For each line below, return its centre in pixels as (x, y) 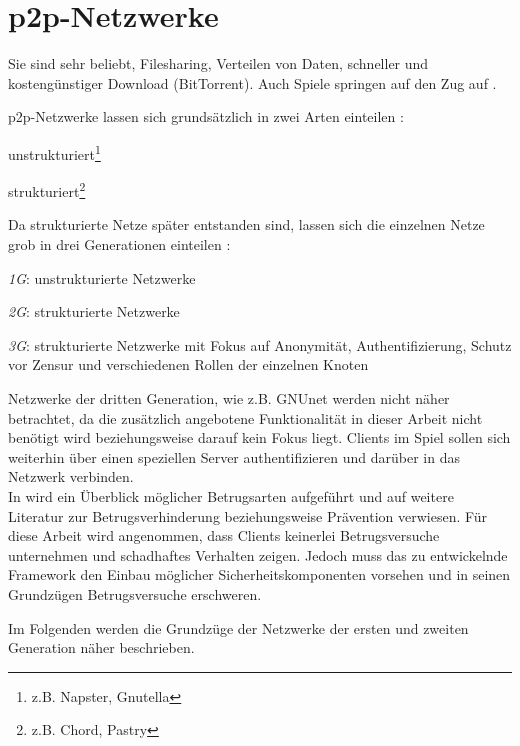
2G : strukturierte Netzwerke (94, 311)
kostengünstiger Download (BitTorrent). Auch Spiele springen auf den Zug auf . (252, 82)
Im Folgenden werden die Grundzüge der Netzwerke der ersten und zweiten (238, 627)
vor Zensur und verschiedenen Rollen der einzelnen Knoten (188, 364)
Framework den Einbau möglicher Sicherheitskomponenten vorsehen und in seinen (259, 574)
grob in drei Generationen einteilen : (119, 244)
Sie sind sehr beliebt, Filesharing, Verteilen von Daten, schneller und (218, 63)
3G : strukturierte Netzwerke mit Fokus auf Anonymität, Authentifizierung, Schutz (260, 344)
